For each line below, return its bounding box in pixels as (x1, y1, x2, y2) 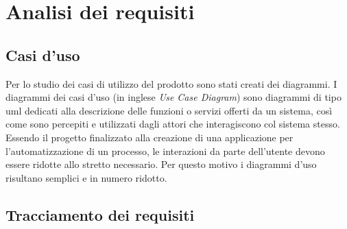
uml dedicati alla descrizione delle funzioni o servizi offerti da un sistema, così (5, 103, 333, 117)
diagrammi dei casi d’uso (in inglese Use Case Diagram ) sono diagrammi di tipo (5, 90, 342, 104)
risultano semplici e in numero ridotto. (5, 170, 167, 184)
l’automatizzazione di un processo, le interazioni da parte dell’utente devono (5, 143, 325, 158)
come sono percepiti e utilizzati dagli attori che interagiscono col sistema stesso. (5, 117, 340, 131)
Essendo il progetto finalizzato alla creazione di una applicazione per (5, 130, 294, 144)
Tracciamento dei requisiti (5, 204, 195, 225)
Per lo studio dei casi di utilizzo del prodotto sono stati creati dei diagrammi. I (5, 76, 337, 91)
